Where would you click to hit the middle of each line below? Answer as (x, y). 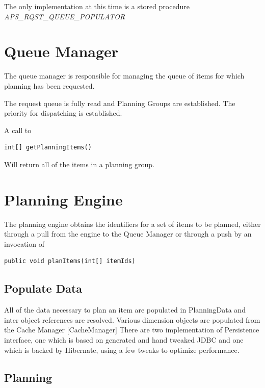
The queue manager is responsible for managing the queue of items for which (124, 76)
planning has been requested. (49, 85)
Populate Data (43, 288)
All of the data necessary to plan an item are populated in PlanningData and (125, 310)
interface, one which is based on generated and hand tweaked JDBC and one (124, 339)
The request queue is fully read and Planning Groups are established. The (120, 103)
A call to (18, 130)
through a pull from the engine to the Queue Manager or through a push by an (128, 234)
